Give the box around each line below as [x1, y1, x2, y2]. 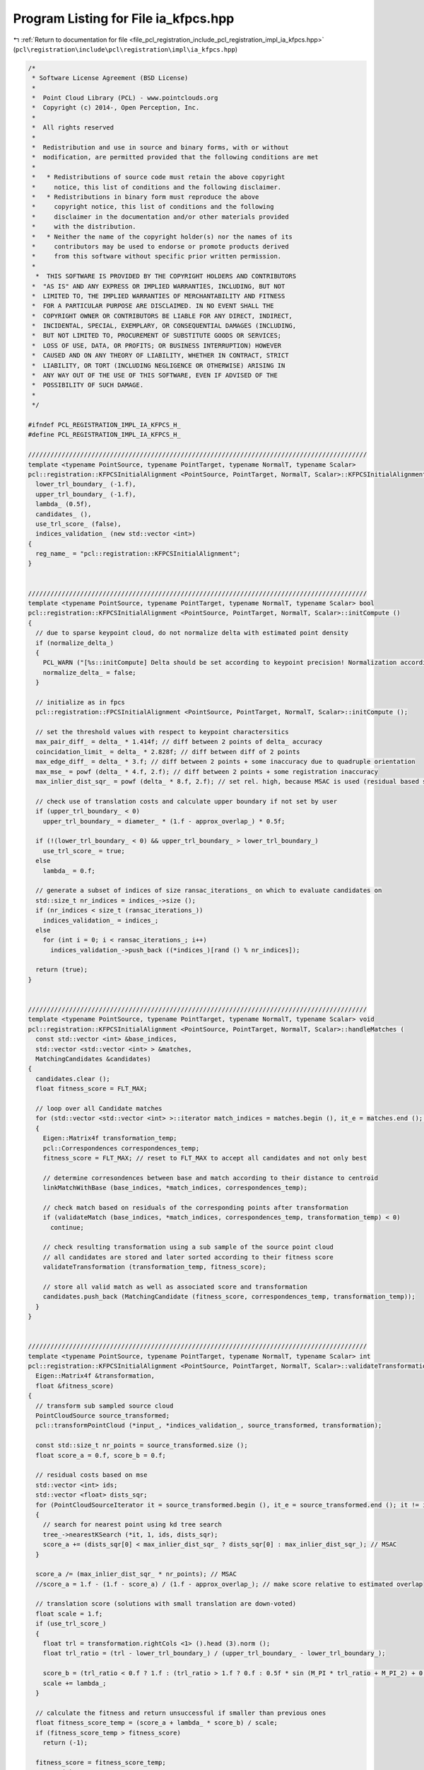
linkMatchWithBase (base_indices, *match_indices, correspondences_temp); [42, 1184, 307, 1192]
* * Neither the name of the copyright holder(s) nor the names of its [32, 232, 293, 241]
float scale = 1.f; [35, 1609, 103, 1618]
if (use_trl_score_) [35, 1620, 107, 1628]
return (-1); [42, 1738, 88, 1747]
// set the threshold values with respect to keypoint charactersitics [35, 728, 289, 736]
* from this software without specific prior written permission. [32, 252, 282, 261]
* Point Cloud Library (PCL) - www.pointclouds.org [32, 94, 218, 102]
